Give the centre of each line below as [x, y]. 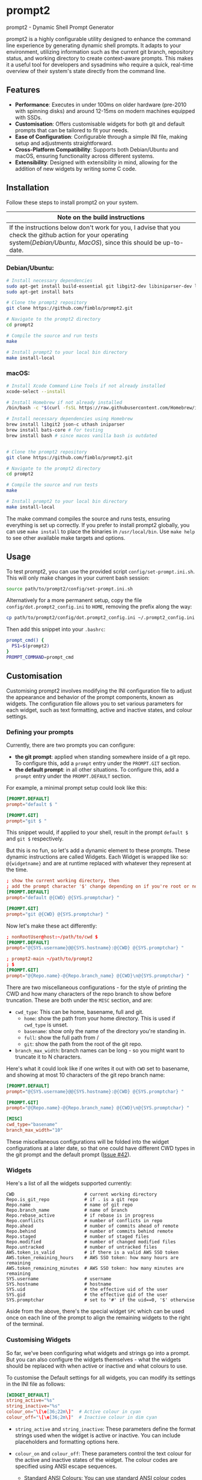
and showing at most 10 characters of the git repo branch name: [86, 1075]
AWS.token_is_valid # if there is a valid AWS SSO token [93, 1253]
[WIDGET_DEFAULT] [28, 1395]
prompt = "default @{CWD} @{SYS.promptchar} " [63, 898]
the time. [17, 870]
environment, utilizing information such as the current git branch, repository [100, 51]
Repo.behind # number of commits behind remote [90, 1232]
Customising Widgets [38, 1340]
